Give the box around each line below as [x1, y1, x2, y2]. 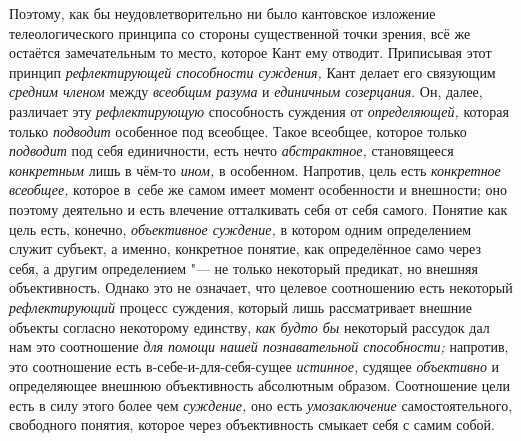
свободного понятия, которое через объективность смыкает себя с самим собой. [9, 414, 495, 435]
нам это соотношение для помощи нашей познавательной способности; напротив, [9, 336, 509, 357]
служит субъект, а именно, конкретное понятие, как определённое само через [9, 238, 482, 259]
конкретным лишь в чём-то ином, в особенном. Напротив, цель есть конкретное [9, 159, 501, 180]
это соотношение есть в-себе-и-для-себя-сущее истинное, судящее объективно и [9, 355, 500, 376]
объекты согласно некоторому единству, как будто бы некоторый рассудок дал [9, 316, 490, 337]
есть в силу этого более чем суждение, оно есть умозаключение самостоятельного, [9, 394, 513, 415]
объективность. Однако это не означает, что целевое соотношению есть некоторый [9, 277, 513, 298]
